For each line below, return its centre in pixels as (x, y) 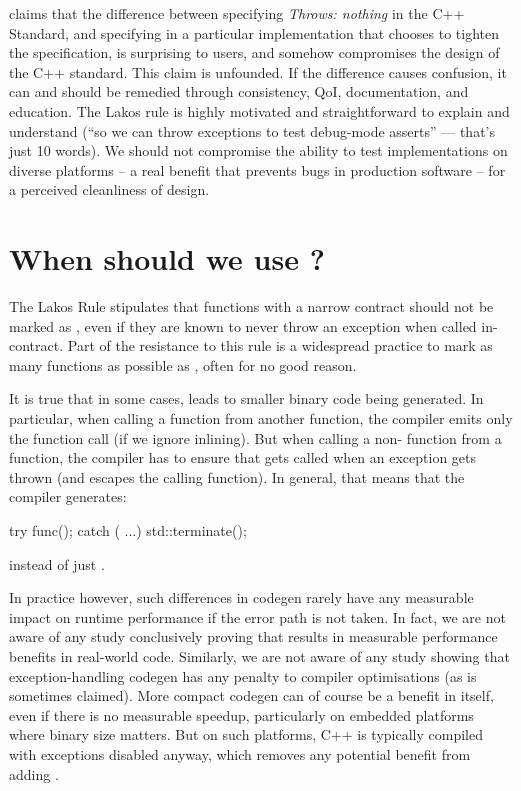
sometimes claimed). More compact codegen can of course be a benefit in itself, (251, 695)
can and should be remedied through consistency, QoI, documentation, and (239, 91)
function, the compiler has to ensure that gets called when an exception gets (243, 457)
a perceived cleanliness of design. (109, 189)
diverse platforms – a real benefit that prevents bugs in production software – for (257, 169)
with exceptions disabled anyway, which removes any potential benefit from (240, 753)
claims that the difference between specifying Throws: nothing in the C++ (237, 13)
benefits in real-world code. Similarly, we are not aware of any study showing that (259, 655)
